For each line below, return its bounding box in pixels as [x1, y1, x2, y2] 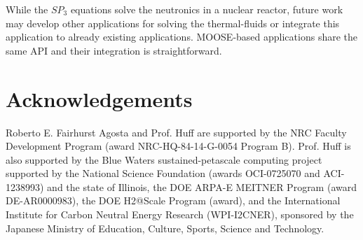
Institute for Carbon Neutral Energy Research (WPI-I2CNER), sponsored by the [6, 207, 354, 222]
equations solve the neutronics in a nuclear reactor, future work [70, 2, 343, 16]
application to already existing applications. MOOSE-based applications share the [6, 29, 357, 44]
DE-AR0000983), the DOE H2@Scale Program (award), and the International [6, 193, 341, 208]
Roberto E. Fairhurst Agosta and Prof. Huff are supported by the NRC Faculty [6, 125, 347, 139]
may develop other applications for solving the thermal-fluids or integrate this [6, 15, 340, 30]
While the [6, 2, 48, 16]
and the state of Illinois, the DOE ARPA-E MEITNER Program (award [47, 179, 357, 194]
